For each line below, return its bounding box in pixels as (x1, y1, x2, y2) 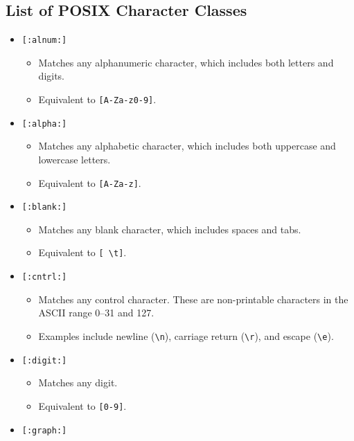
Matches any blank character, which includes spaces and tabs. (38, 222, 301, 236)
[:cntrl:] (21, 272, 67, 282)
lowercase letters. (38, 152, 111, 166)
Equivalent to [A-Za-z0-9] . (38, 92, 157, 107)
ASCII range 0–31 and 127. (38, 305, 154, 320)
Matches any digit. (38, 375, 118, 390)
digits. (38, 69, 65, 83)
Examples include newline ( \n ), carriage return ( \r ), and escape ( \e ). (38, 328, 334, 343)
